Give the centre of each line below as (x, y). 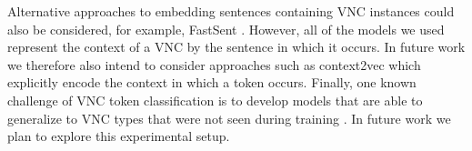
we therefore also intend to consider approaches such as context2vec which (214, 64)
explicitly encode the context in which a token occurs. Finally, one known (212, 82)
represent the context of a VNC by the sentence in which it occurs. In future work (236, 47)
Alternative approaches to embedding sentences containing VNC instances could (231, 11)
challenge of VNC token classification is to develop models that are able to (215, 100)
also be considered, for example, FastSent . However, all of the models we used (226, 29)
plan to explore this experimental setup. (119, 136)
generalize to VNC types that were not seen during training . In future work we (229, 118)
